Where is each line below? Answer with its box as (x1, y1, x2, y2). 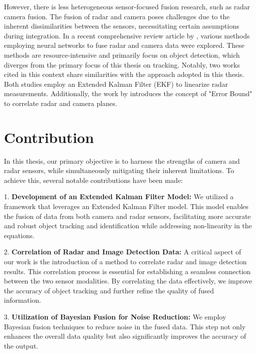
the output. (4, 340, 38, 351)
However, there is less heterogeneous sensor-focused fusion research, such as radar (4, 1, 250, 11)
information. (4, 295, 41, 305)
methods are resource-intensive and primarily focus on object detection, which (4, 49, 240, 60)
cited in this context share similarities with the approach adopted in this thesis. (4, 69, 245, 79)
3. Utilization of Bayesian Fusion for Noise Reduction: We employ (4, 311, 226, 321)
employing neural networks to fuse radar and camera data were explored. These (4, 40, 245, 50)
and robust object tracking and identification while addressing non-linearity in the (4, 220, 252, 231)
